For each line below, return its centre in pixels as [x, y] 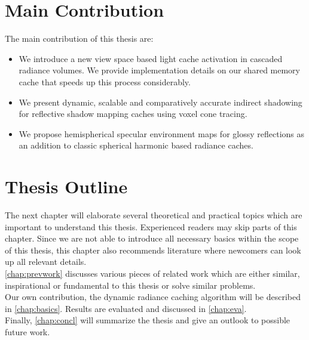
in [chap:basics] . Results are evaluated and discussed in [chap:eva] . [126, 308]
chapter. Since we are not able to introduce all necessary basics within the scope [152, 238]
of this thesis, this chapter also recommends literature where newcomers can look [153, 250]
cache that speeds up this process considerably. [105, 81]
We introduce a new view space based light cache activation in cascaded [151, 58]
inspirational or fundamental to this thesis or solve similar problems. [130, 285]
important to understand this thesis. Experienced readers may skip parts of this [151, 226]
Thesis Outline [66, 186]
